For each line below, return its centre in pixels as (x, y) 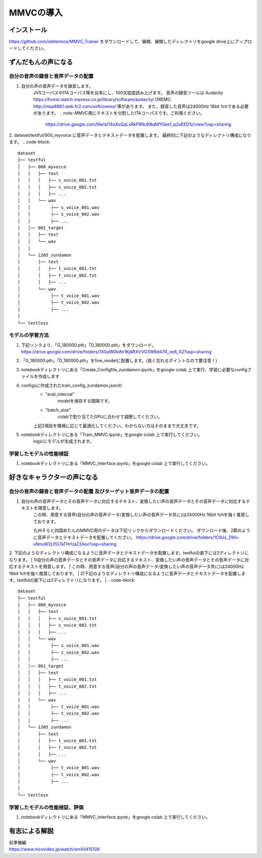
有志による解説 (31, 831)
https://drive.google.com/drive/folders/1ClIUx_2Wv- (188, 537)
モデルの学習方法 (29, 335)
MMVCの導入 (36, 13)
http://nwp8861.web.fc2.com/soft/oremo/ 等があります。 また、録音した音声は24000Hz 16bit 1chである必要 (141, 106)
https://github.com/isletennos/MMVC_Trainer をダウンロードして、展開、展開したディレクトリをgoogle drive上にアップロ (130, 42)
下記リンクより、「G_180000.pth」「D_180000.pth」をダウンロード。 (89, 345)
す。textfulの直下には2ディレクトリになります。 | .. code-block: (72, 580)
